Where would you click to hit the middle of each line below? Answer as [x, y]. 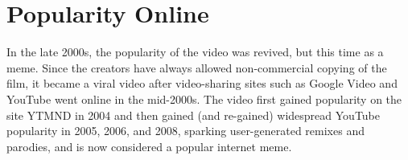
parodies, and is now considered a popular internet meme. [149, 146]
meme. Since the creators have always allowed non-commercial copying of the [197, 67]
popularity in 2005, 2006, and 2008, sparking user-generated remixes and [185, 131]
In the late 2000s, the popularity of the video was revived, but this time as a [195, 52]
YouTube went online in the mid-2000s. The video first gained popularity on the [204, 98]
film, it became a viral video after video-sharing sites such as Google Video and [202, 83]
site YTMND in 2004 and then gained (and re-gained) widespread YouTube [194, 115]
